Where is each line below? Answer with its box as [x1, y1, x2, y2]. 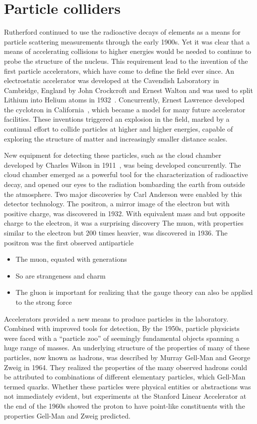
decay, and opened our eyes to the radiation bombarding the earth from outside [4, 179, 245, 189]
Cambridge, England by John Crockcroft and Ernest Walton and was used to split [4, 85, 253, 95]
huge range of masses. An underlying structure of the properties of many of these [4, 342, 250, 353]
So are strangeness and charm [15, 270, 106, 281]
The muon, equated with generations [15, 254, 127, 264]
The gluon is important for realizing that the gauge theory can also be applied [15, 287, 253, 297]
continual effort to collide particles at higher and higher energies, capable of [4, 124, 233, 134]
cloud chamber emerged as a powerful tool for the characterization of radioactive [4, 169, 248, 180]
